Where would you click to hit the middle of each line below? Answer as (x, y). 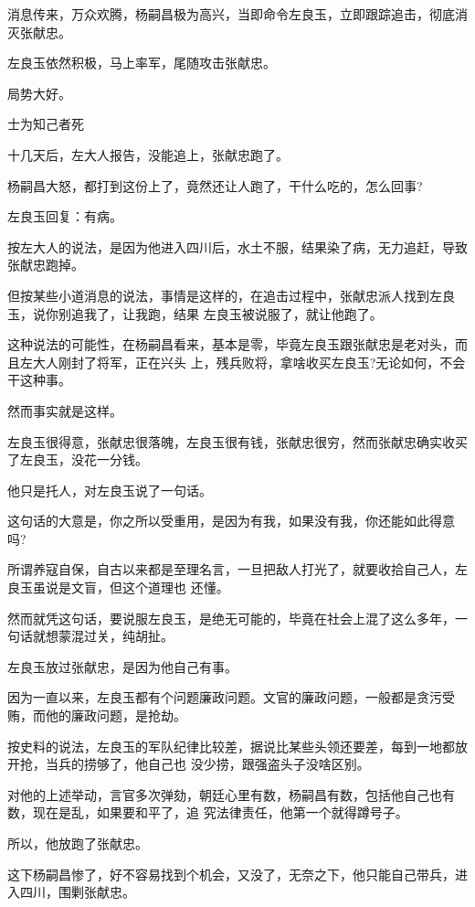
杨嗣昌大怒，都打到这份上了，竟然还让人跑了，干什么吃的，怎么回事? (215, 185)
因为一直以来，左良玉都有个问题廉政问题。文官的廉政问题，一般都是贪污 (225, 697)
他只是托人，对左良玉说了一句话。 (110, 490)
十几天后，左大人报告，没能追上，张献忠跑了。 (148, 154)
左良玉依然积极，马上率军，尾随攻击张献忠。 (142, 63)
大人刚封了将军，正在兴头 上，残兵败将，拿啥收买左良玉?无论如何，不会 (249, 362)
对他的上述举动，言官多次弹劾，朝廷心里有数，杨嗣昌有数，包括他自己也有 (231, 794)
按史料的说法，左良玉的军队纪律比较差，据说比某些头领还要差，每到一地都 (231, 746)
